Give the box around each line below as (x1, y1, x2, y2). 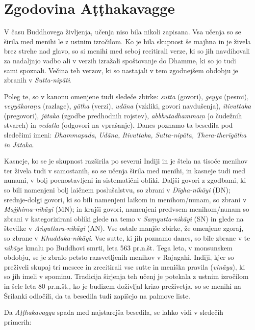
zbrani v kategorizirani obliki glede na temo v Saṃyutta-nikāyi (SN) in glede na (4, 213, 244, 223)
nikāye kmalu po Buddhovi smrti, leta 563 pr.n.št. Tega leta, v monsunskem (4, 242, 233, 252)
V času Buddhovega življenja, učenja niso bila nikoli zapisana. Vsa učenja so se (4, 27, 241, 37)
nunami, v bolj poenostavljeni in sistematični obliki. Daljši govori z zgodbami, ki (4, 175, 246, 185)
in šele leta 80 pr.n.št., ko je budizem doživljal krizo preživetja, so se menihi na (4, 280, 241, 291)
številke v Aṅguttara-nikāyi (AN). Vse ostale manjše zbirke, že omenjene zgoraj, (4, 223, 244, 233)
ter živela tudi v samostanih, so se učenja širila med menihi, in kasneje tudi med (4, 165, 246, 175)
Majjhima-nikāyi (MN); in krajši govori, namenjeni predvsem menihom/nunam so (4, 204, 250, 214)
